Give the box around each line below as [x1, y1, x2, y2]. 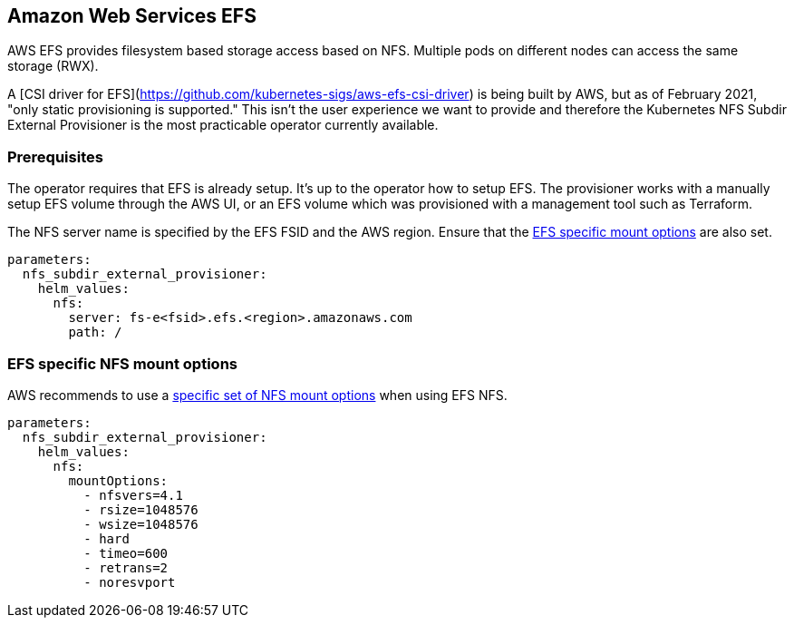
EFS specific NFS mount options [7, 354, 237, 373]
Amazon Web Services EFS [7, 5, 257, 27]
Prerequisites [7, 147, 103, 166]
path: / [68, 325, 122, 340]
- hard [83, 531, 130, 546]
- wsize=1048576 [83, 516, 198, 532]
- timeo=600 [83, 545, 169, 561]
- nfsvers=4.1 [83, 487, 183, 503]
